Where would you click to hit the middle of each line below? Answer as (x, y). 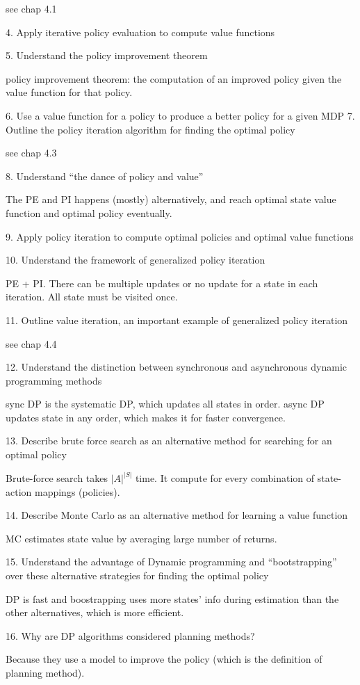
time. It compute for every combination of (225, 478)
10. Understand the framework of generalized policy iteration (136, 260)
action (19, 491)
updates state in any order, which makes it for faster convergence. (146, 417)
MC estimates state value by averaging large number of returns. (141, 538)
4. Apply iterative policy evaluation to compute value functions (140, 32)
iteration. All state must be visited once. (92, 297)
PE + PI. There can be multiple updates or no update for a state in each (162, 283)
